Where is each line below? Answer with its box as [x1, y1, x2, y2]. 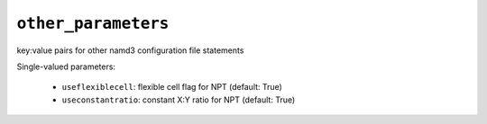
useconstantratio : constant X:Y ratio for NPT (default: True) [61, 94, 296, 105]
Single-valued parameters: [16, 61, 116, 72]
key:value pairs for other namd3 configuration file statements [16, 45, 244, 56]
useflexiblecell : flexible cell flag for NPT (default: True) [61, 82, 283, 93]
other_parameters [16, 13, 170, 33]
